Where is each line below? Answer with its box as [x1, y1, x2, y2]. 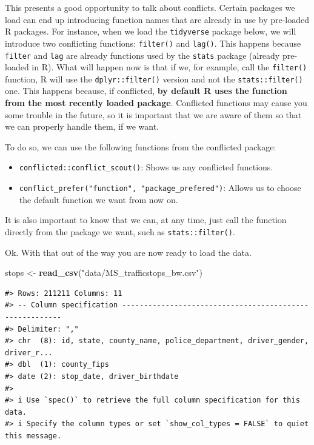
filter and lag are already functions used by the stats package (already [5, 49, 280, 61]
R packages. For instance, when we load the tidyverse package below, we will [5, 25, 296, 38]
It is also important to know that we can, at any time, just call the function [5, 213, 287, 226]
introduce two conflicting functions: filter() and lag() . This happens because [5, 36, 301, 49]
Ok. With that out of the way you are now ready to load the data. [5, 246, 252, 258]
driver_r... [5, 348, 53, 357]
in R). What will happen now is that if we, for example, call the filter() [32, 61, 307, 73]
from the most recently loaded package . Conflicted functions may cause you [5, 96, 307, 109]
